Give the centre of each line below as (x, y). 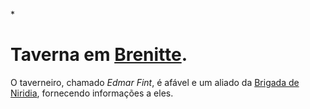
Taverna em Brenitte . (99, 55)
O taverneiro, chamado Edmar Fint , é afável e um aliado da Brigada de (155, 82)
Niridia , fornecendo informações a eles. (92, 93)
